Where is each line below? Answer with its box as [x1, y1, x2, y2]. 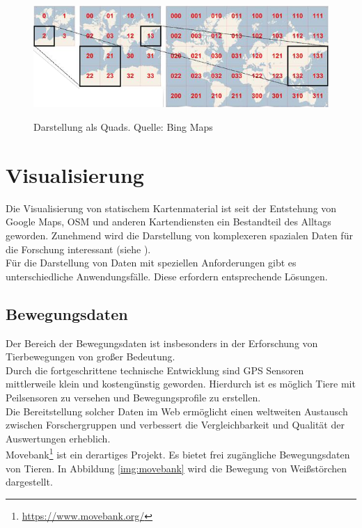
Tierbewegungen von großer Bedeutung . [6, 349, 175, 364]
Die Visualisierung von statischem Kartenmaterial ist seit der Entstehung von [6, 200, 337, 215]
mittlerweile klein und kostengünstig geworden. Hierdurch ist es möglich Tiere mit [6, 376, 356, 391]
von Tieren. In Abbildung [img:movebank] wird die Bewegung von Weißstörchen [6, 461, 347, 475]
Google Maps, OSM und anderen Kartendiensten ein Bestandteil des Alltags [6, 214, 331, 229]
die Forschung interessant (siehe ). [6, 241, 151, 256]
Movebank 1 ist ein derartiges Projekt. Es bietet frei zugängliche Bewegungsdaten [6, 445, 350, 461]
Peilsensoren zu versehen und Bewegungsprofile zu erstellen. [6, 390, 261, 404]
